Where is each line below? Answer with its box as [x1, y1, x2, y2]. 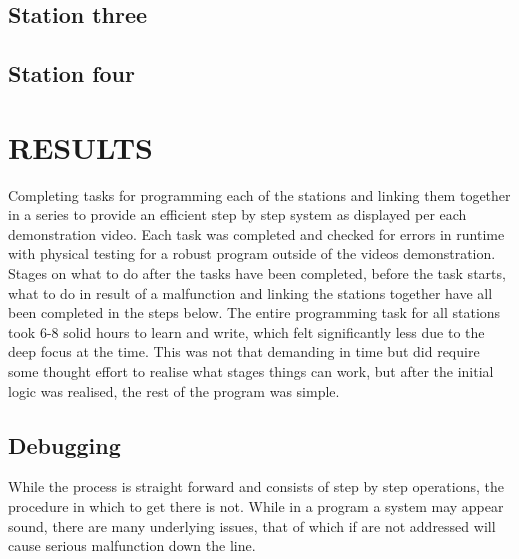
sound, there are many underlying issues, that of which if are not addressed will [8, 515, 496, 536]
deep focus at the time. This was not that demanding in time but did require [8, 341, 480, 362]
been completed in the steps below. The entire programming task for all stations [8, 302, 501, 323]
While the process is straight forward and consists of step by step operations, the [8, 476, 505, 497]
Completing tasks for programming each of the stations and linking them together [8, 184, 511, 205]
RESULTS [8, 126, 153, 167]
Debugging [8, 429, 121, 460]
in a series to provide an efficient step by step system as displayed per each [8, 204, 467, 225]
